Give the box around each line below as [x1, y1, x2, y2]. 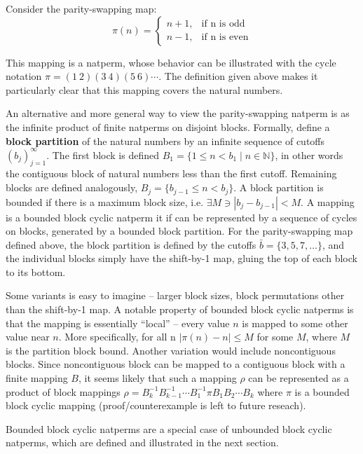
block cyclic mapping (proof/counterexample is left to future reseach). [6, 398, 306, 413]
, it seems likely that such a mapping [78, 371, 237, 385]
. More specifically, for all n [58, 329, 176, 344]
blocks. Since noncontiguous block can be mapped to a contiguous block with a [6, 357, 345, 371]
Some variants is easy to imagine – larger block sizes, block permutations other [6, 288, 345, 303]
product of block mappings [6, 384, 121, 399]
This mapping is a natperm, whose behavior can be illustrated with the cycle [6, 55, 336, 69]
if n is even [201, 32, 249, 43]
